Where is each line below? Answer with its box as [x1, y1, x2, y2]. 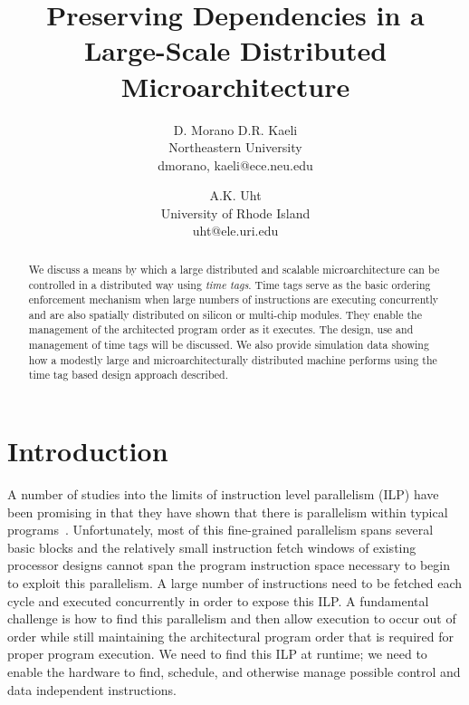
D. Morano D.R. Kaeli [173, 120, 298, 139]
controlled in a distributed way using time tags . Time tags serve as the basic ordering [28, 276, 431, 292]
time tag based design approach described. [28, 367, 229, 382]
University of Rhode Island [160, 203, 311, 222]
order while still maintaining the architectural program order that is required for [7, 626, 454, 645]
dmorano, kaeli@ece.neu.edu [158, 155, 313, 174]
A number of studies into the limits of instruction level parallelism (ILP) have [7, 485, 439, 504]
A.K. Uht [209, 186, 262, 205]
